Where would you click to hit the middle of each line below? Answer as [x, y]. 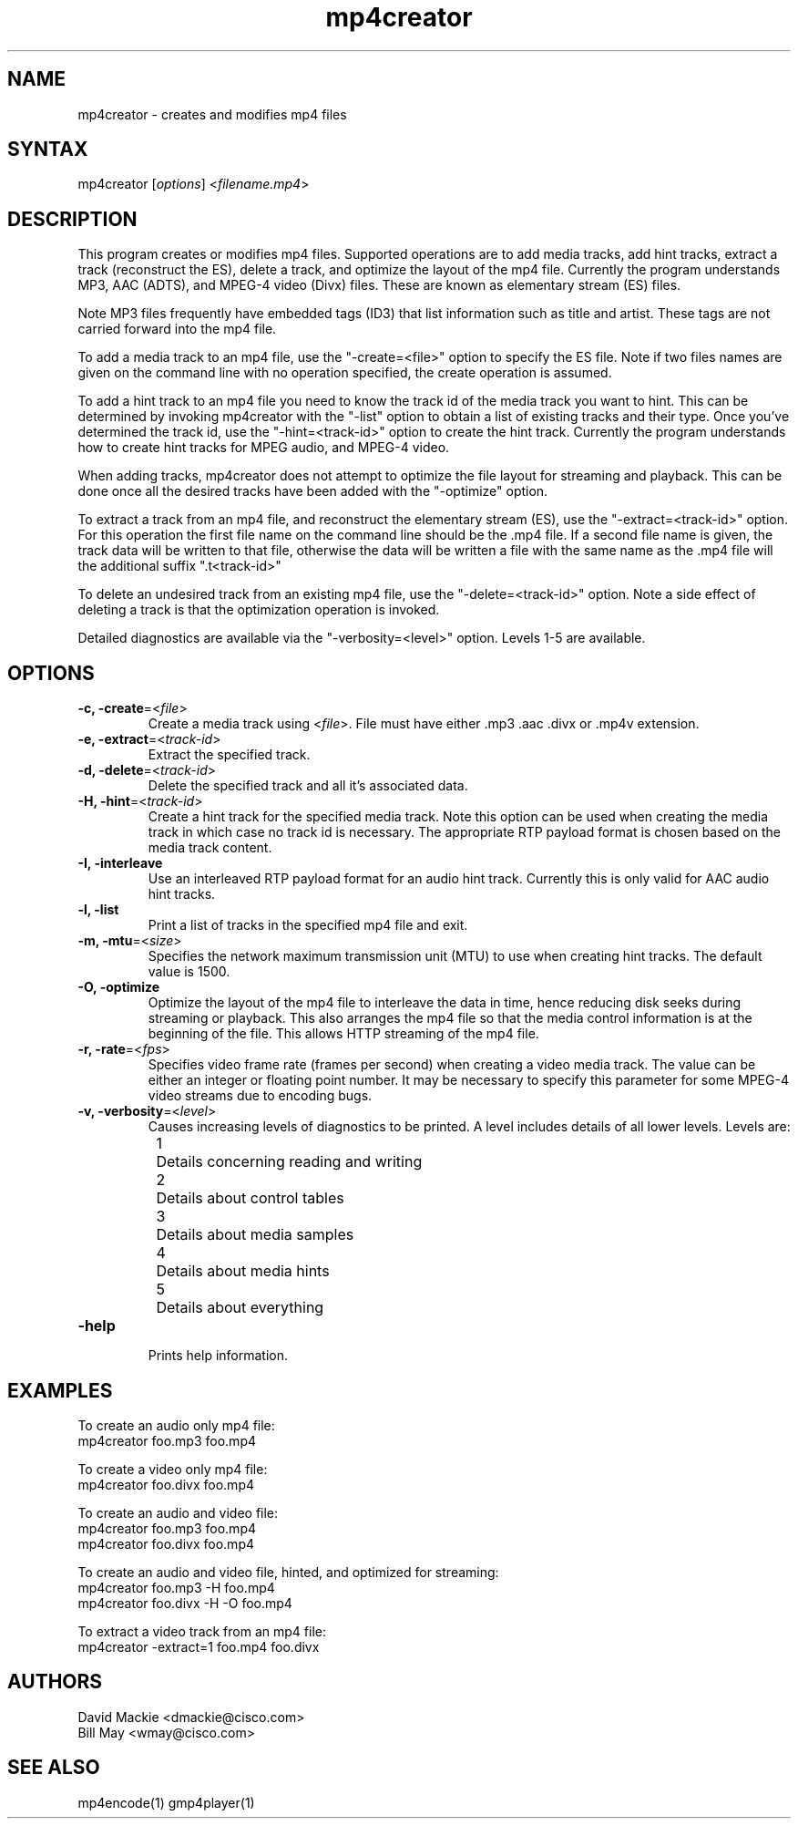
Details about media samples [255, 1235]
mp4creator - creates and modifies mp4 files [212, 114]
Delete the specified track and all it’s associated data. [308, 786]
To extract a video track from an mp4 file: [202, 1631]
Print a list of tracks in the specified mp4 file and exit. [308, 925]
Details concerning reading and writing [289, 1162]
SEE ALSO [54, 1768]
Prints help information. [218, 1356]
